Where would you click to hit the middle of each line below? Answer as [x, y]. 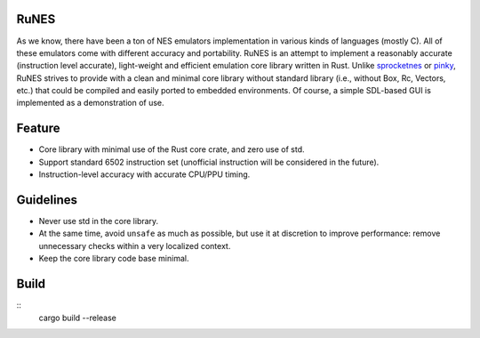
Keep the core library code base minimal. [114, 259]
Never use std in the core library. [99, 221]
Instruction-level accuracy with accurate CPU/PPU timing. [144, 174]
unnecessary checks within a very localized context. [135, 245]
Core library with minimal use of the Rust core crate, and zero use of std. [172, 149]
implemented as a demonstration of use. [90, 103]
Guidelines [47, 200]
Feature [38, 129]
